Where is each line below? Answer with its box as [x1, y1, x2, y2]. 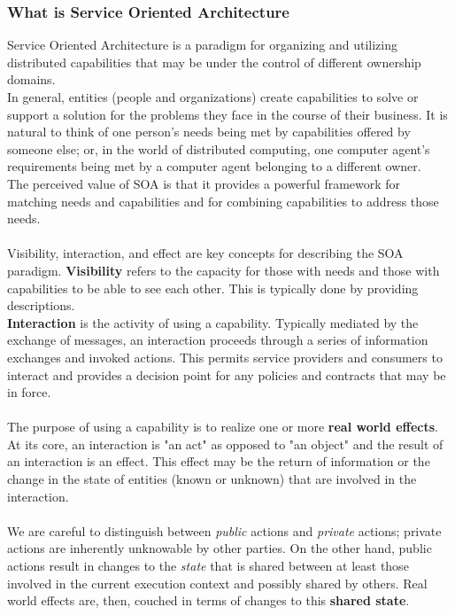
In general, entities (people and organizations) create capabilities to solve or [7, 88, 419, 105]
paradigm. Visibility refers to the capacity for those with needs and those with [7, 261, 440, 279]
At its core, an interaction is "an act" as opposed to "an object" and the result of [7, 434, 443, 453]
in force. [7, 383, 51, 401]
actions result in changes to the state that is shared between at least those [7, 557, 409, 575]
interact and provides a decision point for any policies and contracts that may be [7, 365, 446, 384]
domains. [7, 70, 56, 89]
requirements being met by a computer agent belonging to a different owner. [7, 157, 421, 175]
